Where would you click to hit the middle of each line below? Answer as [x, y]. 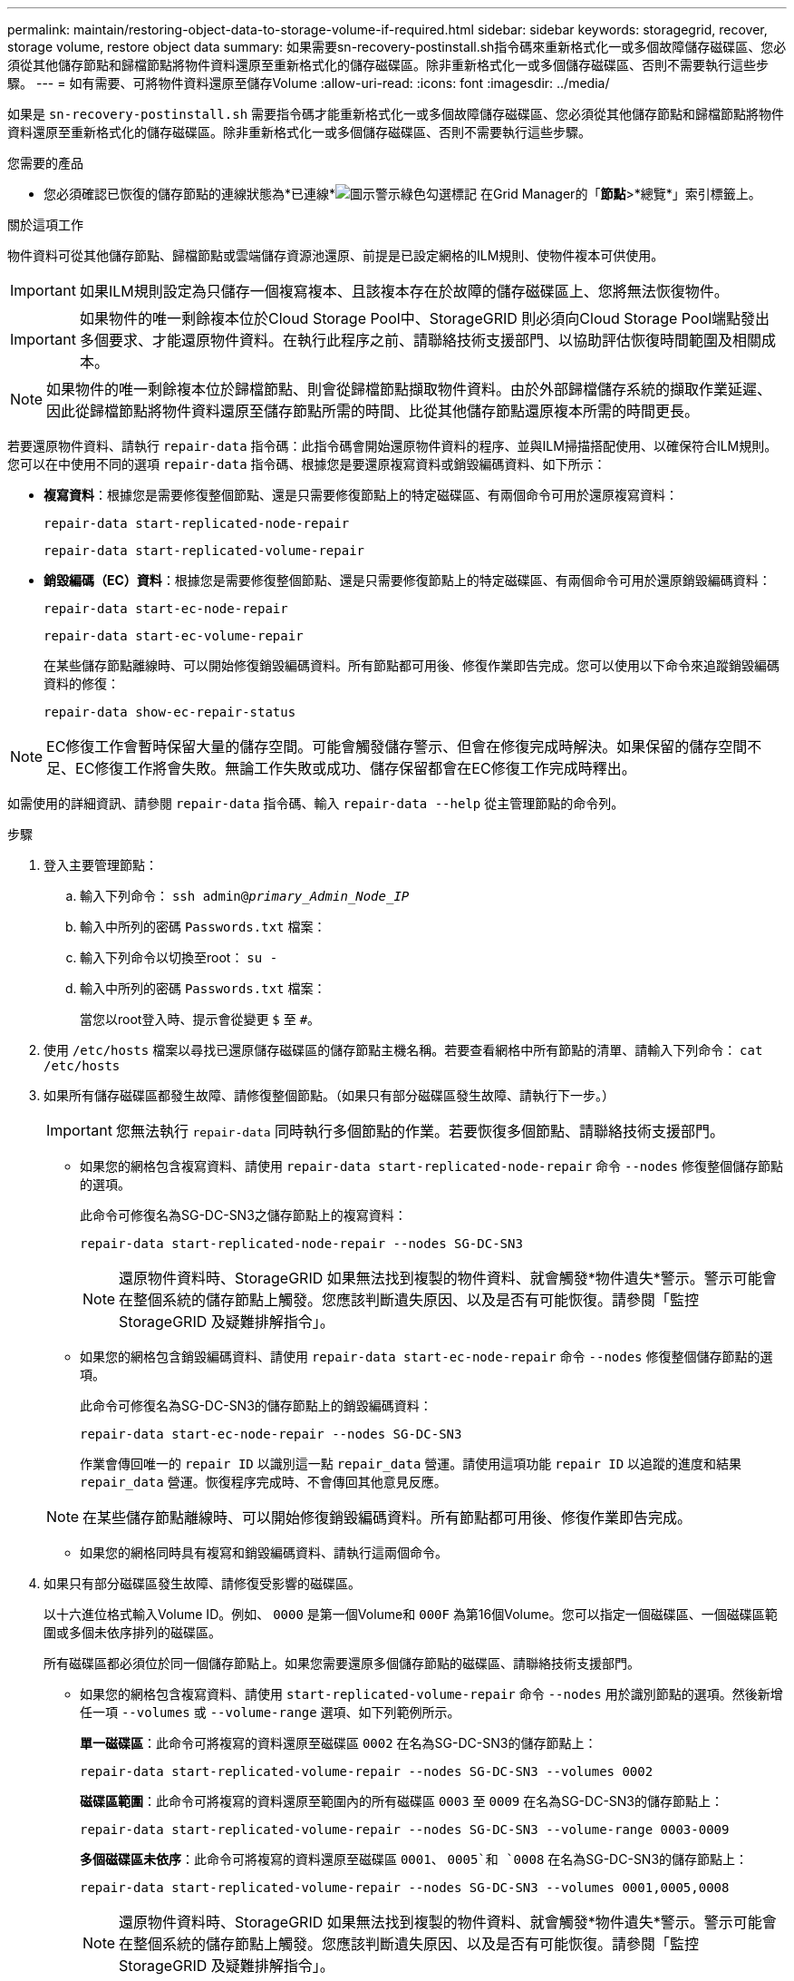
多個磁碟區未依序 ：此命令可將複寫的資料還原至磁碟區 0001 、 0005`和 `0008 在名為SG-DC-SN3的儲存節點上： [414, 1859]
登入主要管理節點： [101, 865]
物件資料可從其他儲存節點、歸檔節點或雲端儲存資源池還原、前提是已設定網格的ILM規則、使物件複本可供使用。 [336, 255]
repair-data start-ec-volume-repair [174, 636]
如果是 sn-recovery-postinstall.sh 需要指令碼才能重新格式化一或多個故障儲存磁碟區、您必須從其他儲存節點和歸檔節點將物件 [396, 114]
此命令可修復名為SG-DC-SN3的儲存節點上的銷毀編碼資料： [256, 1405]
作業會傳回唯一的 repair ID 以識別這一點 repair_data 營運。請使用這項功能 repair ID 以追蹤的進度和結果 [411, 1464]
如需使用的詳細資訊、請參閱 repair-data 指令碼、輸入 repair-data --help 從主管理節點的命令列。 [316, 803]
